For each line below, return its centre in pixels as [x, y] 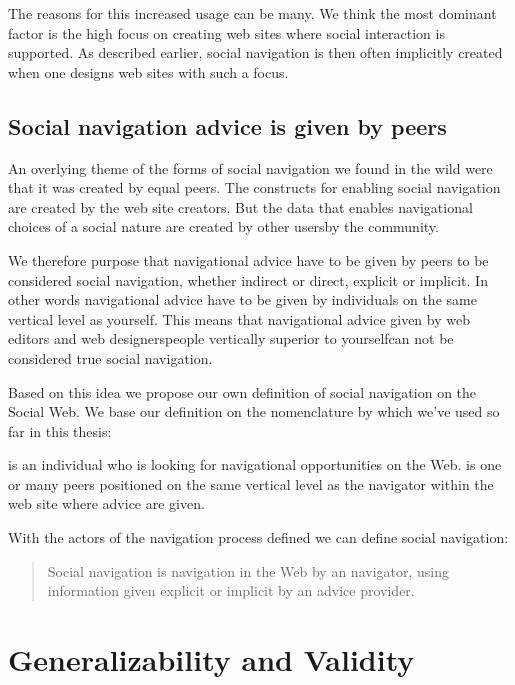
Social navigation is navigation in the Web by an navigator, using [248, 570]
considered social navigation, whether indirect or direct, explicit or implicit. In [248, 279]
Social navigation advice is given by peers [227, 125]
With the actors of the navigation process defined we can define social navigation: [258, 537]
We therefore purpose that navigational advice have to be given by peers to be [248, 259]
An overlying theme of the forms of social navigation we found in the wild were [250, 167]
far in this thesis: [60, 430]
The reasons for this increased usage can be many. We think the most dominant [252, 13]
